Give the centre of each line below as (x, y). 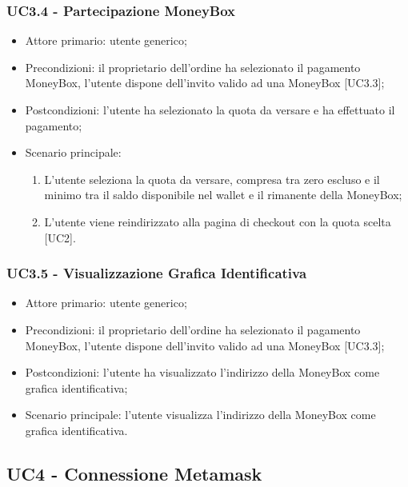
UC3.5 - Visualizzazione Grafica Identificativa (157, 273)
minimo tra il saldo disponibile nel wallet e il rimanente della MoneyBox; (223, 195)
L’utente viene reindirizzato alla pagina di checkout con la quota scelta (218, 221)
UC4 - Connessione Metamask (134, 473)
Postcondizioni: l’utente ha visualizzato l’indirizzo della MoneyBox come (202, 372)
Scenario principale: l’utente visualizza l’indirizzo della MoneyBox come (200, 415)
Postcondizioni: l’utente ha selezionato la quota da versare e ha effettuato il (210, 110)
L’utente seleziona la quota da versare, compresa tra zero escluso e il (212, 179)
